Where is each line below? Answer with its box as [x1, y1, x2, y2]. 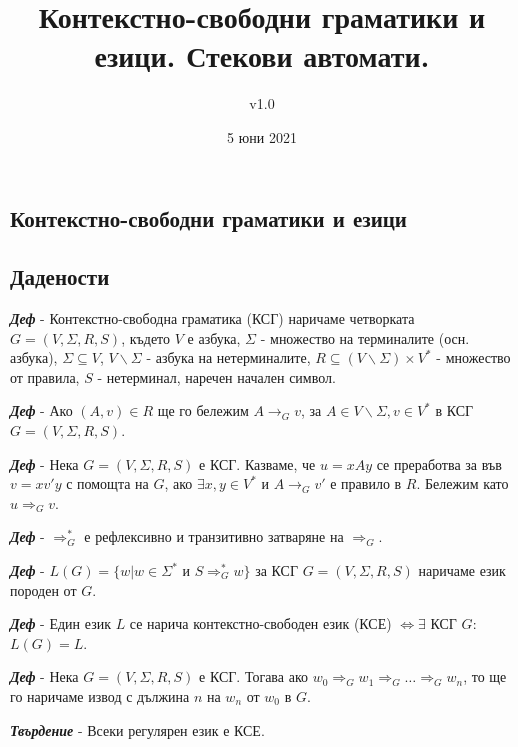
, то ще [463, 666, 507, 687]
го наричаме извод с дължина [10, 686, 190, 706]
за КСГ [255, 560, 298, 581]
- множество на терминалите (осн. [260, 327, 470, 348]
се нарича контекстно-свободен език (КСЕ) [129, 613, 392, 634]
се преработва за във [376, 453, 502, 474]
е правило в [330, 473, 402, 494]
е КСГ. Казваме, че [199, 453, 316, 474]
